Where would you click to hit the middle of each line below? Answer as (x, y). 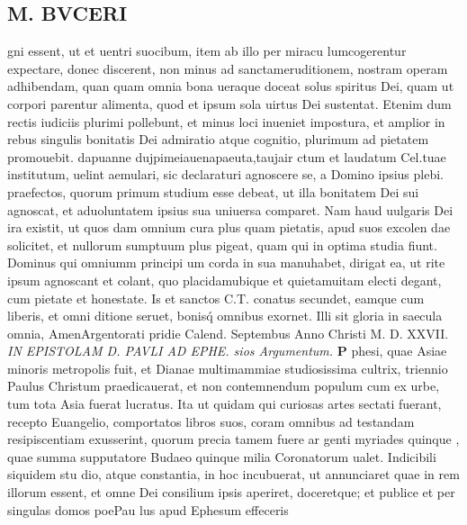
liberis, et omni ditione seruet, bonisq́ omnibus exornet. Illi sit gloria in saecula (225, 316)
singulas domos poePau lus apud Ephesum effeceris (148, 509)
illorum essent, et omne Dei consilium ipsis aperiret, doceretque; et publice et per (231, 492)
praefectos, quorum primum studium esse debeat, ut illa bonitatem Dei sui (213, 191)
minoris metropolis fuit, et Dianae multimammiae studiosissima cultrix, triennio (228, 368)
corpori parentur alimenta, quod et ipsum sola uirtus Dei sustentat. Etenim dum (229, 103)
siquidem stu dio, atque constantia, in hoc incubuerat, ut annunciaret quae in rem (233, 474)
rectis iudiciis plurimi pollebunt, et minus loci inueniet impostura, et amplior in (226, 121)
